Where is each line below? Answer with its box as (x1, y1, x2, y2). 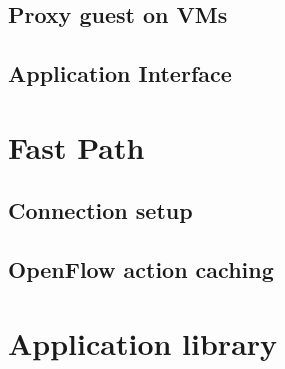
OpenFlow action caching (8, 254, 274, 285)
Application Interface (8, 58, 232, 89)
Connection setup (8, 195, 193, 226)
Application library (8, 322, 278, 363)
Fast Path (8, 126, 145, 167)
